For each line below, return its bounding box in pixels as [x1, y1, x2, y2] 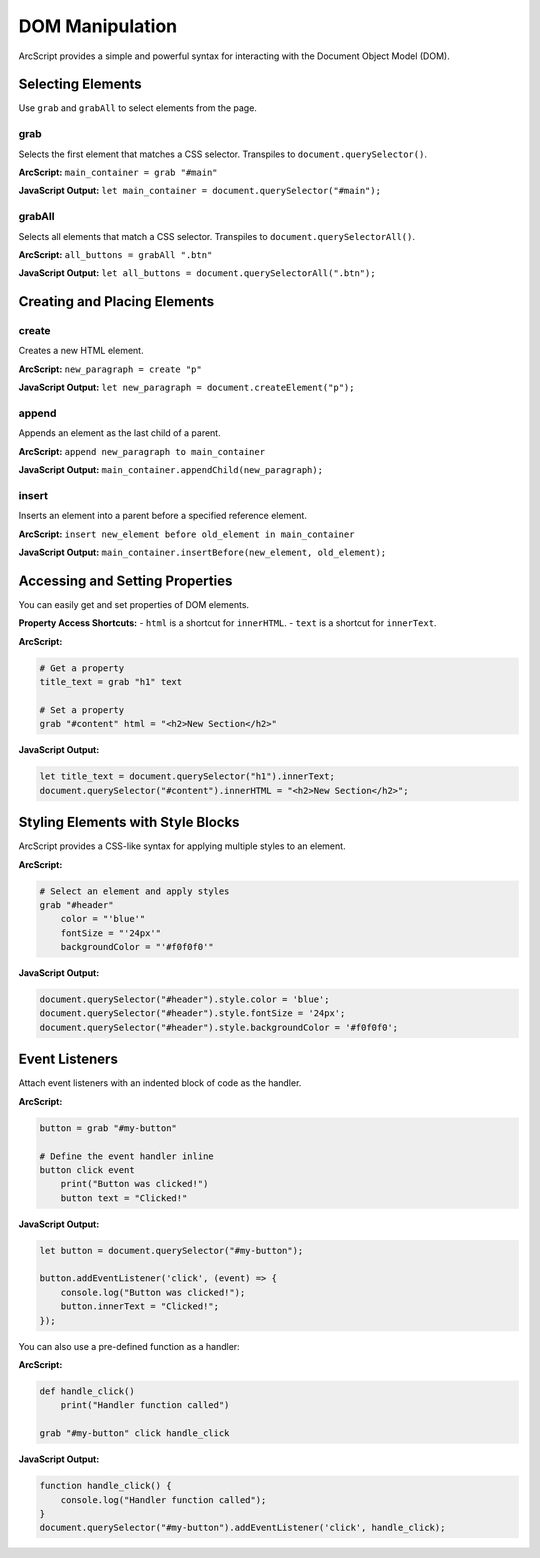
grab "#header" [39, 899, 114, 910]
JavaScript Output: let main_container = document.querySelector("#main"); [18, 185, 382, 197]
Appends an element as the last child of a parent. [18, 427, 221, 439]
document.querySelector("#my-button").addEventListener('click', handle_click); [39, 1522, 446, 1534]
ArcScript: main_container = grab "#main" [18, 166, 219, 178]
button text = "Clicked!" [60, 1192, 188, 1204]
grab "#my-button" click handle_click [39, 1428, 230, 1439]
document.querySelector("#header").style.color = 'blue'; [39, 994, 330, 1005]
